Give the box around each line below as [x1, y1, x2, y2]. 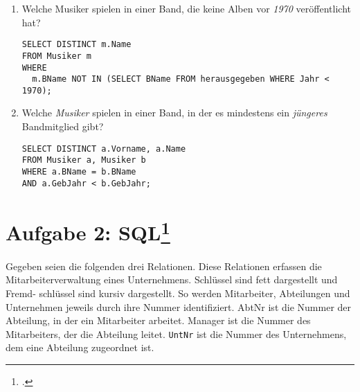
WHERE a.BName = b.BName [21, 166, 136, 177]
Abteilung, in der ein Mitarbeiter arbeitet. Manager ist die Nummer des [6, 313, 311, 328]
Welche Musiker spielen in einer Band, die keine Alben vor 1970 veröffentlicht [21, 1, 351, 15]
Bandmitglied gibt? [21, 119, 104, 134]
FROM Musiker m [21, 51, 92, 61]
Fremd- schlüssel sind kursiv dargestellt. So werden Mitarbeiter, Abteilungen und [6, 285, 350, 300]
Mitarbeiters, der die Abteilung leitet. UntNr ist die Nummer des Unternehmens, [6, 326, 347, 341]
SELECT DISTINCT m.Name [21, 39, 132, 50]
